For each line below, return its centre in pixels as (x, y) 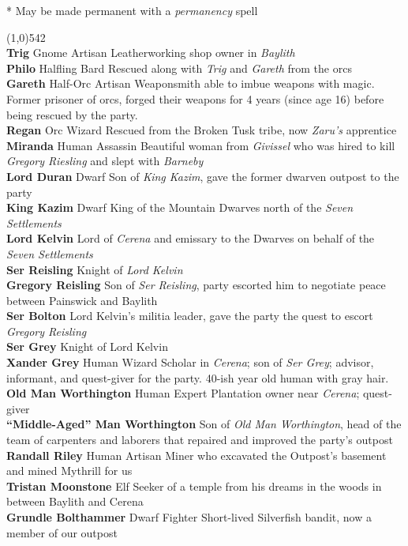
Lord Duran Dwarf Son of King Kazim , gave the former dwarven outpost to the (203, 176)
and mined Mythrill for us (69, 471)
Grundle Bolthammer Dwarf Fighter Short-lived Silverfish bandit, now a (189, 517)
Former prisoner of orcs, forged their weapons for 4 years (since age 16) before (195, 98)
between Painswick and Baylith (82, 300)
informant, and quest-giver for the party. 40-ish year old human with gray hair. (198, 377)
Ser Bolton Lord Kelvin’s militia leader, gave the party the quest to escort (190, 316)
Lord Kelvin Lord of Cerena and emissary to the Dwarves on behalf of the (191, 238)
